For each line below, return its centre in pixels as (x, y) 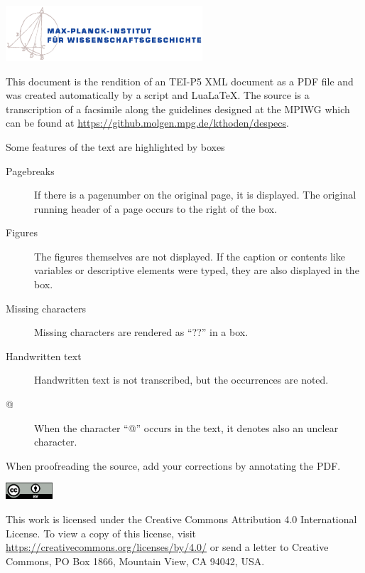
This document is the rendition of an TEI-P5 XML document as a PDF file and (180, 81)
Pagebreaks (30, 170)
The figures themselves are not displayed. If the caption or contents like (190, 256)
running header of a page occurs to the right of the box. (156, 208)
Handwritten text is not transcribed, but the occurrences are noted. (181, 380)
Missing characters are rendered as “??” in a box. (141, 332)
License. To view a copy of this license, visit (101, 533)
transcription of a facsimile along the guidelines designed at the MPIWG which (178, 109)
